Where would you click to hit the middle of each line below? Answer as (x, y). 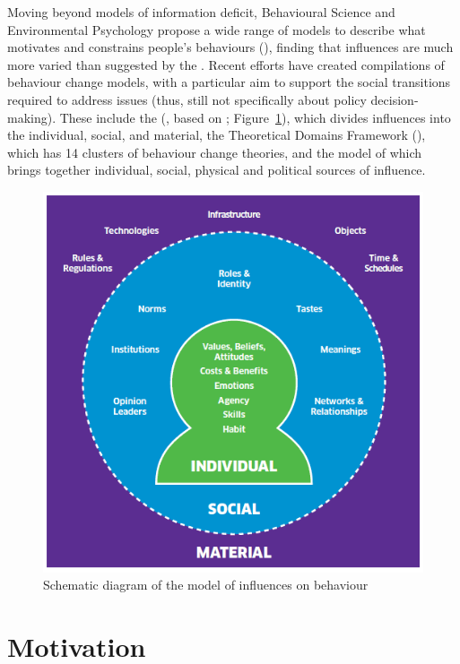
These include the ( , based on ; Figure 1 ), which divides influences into (255, 117)
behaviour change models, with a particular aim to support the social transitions (229, 82)
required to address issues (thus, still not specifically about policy (187, 99)
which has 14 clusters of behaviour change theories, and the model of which (215, 152)
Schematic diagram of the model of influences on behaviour (206, 585)
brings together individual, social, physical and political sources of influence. (217, 170)
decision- (395, 99)
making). (32, 117)
